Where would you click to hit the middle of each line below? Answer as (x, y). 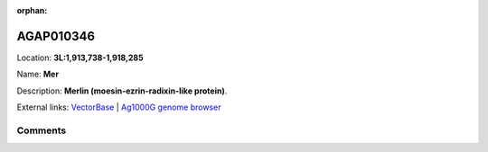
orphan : (32, 10)
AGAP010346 (56, 36)
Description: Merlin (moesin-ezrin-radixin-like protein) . (122, 91)
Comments (42, 130)
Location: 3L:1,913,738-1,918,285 (80, 58)
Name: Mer (38, 74)
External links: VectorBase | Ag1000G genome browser (119, 107)
